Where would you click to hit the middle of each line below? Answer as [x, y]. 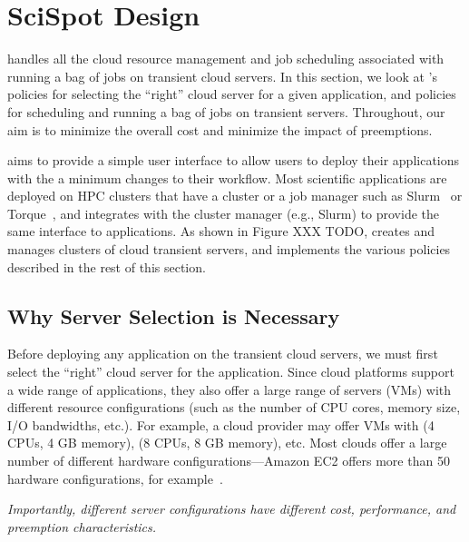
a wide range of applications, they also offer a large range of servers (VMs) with [230, 389]
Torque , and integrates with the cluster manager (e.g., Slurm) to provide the [224, 213]
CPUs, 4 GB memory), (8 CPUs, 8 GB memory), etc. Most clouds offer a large [227, 443]
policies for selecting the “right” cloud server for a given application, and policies [232, 94]
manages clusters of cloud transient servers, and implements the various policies [229, 249]
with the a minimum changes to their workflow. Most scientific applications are [227, 177]
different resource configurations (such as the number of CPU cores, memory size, [234, 407]
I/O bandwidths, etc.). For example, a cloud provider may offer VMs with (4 [221, 424]
